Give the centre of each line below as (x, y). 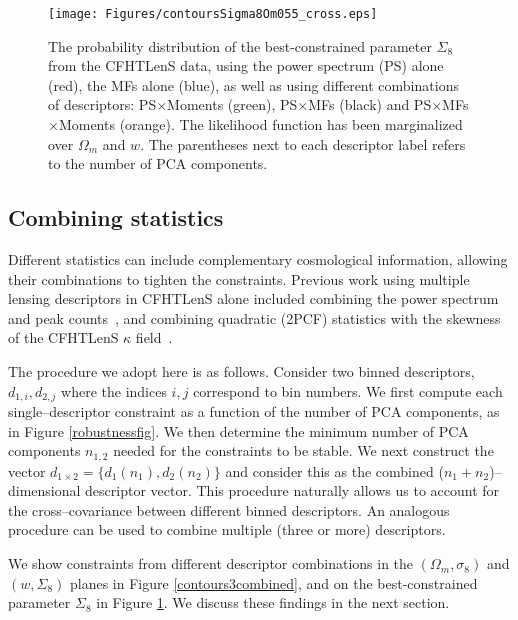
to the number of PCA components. (158, 163)
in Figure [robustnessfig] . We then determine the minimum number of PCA (238, 430)
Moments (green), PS (232, 104)
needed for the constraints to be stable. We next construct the (303, 450)
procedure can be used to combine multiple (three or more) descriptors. (227, 529)
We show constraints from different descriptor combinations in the (211, 563)
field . (154, 337)
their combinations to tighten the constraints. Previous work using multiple (239, 278)
